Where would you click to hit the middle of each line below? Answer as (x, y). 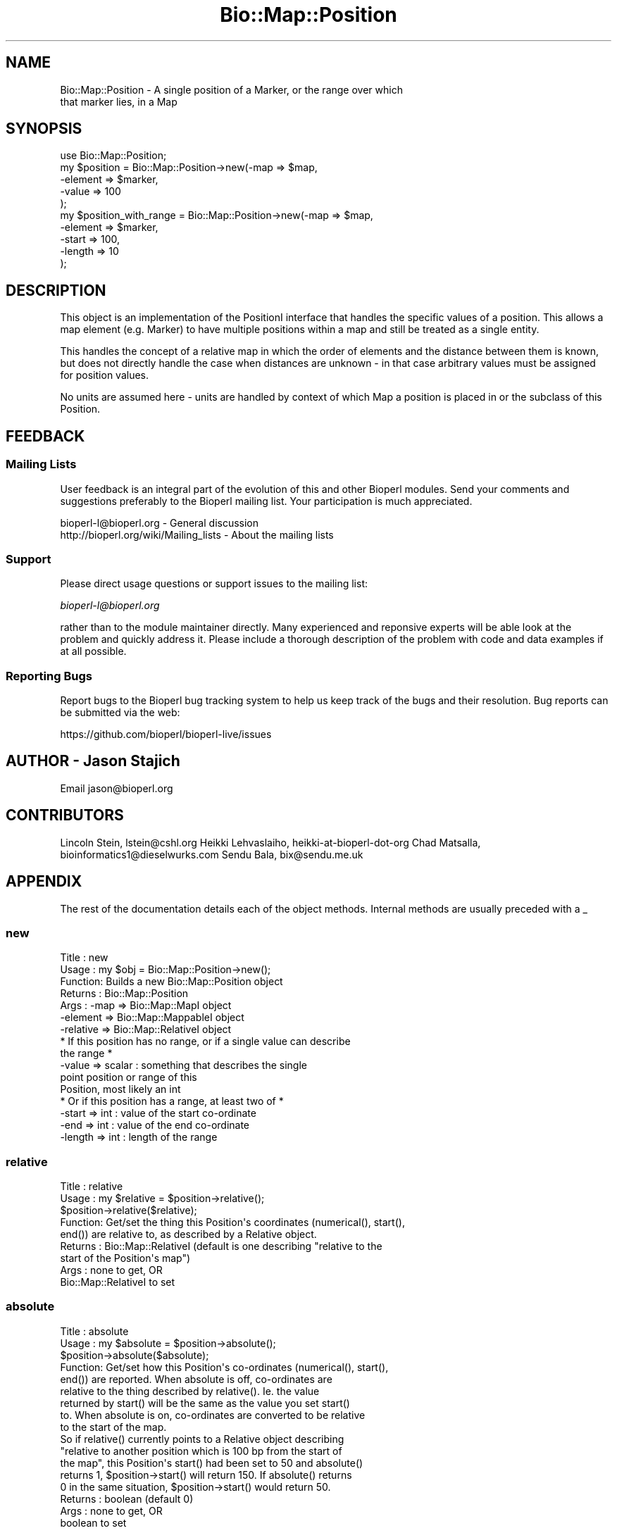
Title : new (84, 958)
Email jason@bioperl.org (117, 788)
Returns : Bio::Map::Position (124, 994)
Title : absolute (94, 1331)
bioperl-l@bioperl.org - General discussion (160, 523)
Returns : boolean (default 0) (127, 1498)
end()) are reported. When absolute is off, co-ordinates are (196, 1379)
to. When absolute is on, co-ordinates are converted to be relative (213, 1415)
